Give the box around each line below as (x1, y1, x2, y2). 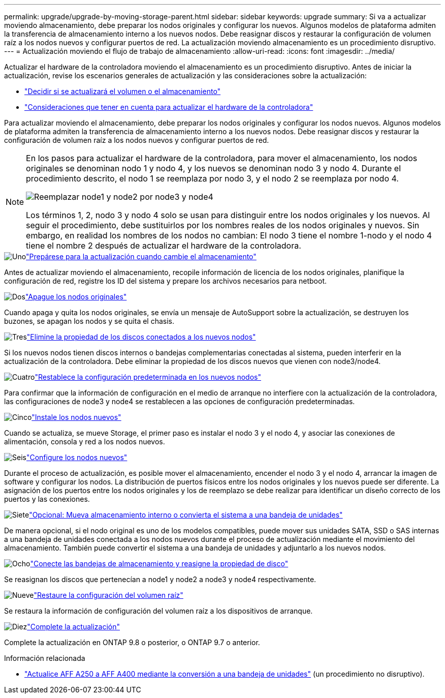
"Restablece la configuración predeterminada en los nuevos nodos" (35, 373, 261, 381)
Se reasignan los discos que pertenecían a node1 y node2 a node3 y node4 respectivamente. (4, 575, 316, 584)
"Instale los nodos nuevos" (31, 413, 121, 421)
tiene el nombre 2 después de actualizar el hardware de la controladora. (26, 240, 301, 251)
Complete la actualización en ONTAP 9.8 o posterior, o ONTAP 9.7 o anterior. (4, 638, 260, 647)
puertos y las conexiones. (4, 495, 90, 503)
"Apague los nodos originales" (25, 292, 127, 301)
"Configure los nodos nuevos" (26, 453, 128, 462)
